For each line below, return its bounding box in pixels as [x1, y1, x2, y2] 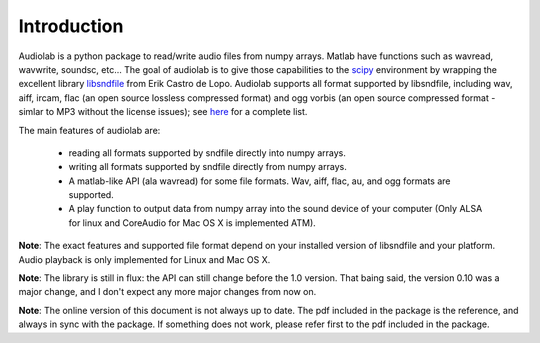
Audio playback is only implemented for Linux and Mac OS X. [18, 253, 271, 265]
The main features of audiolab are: [18, 124, 161, 136]
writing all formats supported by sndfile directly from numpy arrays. [68, 161, 347, 173]
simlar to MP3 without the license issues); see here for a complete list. [18, 106, 308, 118]
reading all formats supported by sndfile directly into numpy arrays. [68, 146, 347, 159]
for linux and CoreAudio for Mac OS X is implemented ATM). [68, 216, 317, 229]
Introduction [18, 15, 124, 37]
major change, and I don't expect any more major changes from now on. [18, 286, 317, 298]
